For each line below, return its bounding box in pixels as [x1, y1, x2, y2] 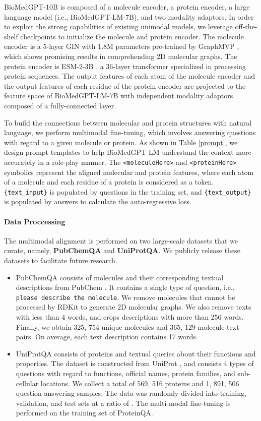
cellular [16, 378, 39, 388]
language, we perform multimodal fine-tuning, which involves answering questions [4, 127, 256, 138]
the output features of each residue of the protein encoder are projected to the [4, 80, 246, 91]
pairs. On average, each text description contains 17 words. [16, 331, 198, 342]
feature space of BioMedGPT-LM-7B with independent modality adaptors [4, 90, 233, 101]
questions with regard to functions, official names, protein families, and [16, 368, 235, 378]
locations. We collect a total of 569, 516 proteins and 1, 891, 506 [40, 378, 239, 388]
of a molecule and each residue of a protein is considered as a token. [4, 176, 214, 187]
